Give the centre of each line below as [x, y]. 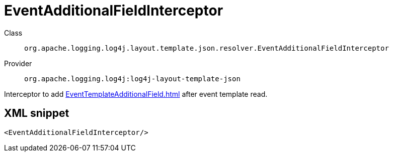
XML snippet [37, 113]
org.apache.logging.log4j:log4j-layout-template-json [132, 79]
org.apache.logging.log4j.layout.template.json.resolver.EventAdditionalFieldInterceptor [207, 48]
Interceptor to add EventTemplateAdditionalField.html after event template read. [136, 94]
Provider [18, 63]
